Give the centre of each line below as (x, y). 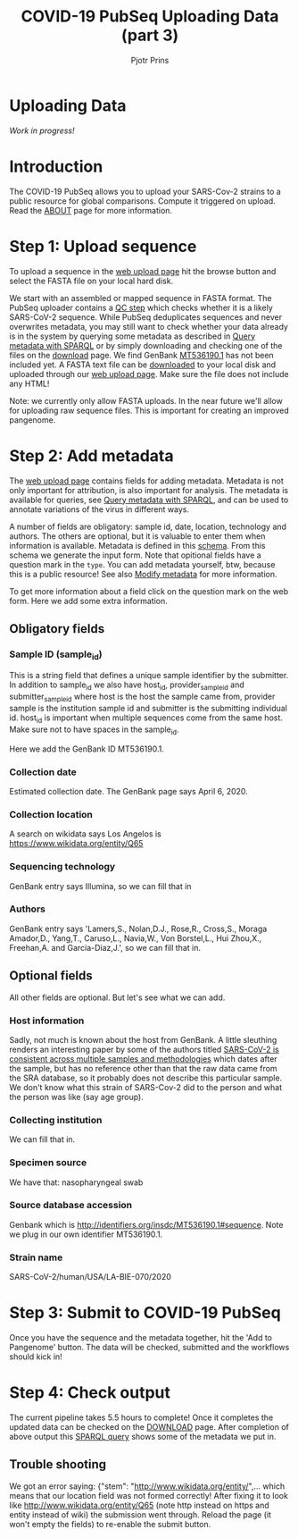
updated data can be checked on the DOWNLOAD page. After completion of (149, 1427)
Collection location (51, 814)
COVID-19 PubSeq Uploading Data (150, 17)
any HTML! (29, 383)
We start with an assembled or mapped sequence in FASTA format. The (141, 298)
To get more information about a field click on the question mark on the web (149, 591)
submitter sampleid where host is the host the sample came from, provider (142, 698)
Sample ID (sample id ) (56, 655)
